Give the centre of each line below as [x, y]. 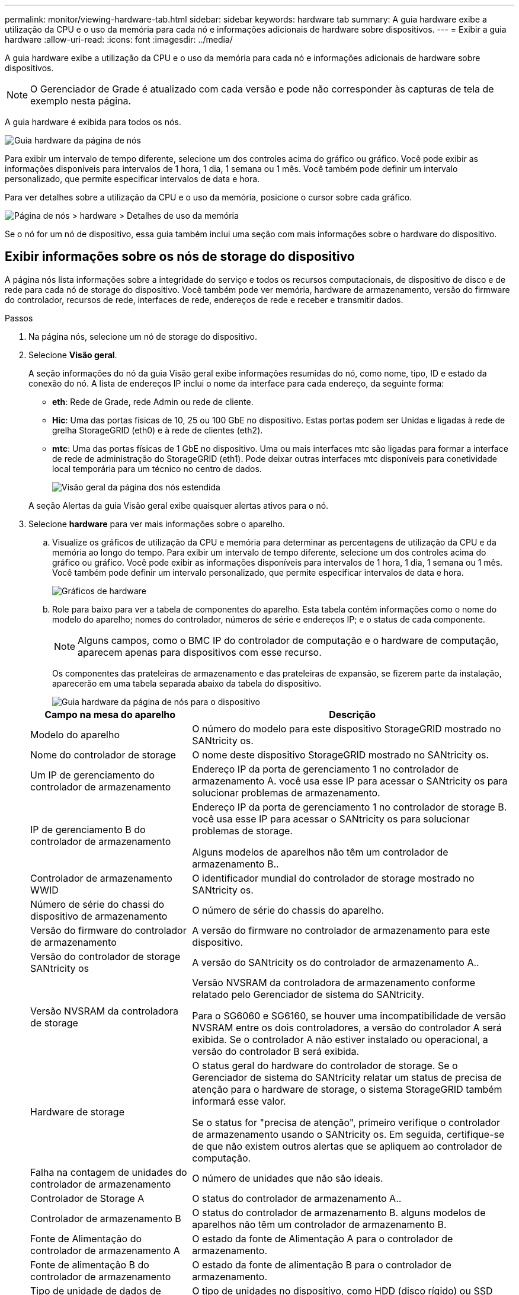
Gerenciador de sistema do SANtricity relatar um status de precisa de [347, 1077]
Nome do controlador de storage [103, 755]
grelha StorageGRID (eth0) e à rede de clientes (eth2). [158, 430]
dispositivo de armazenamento [99, 916]
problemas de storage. [242, 830]
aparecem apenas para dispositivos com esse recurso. [200, 652]
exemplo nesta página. [81, 101]
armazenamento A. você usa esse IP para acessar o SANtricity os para [350, 781]
